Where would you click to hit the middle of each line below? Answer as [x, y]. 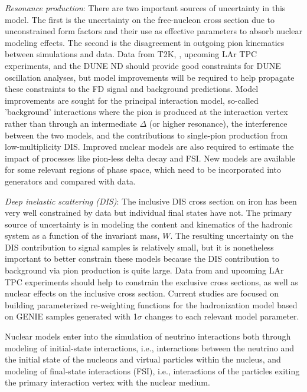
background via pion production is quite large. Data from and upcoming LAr [144, 270]
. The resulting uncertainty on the [232, 235]
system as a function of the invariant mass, [82, 235]
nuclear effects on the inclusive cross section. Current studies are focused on [142, 293]
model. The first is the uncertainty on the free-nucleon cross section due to [140, 19]
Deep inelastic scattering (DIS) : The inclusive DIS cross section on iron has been [151, 201]
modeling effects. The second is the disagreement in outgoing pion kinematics [145, 42]
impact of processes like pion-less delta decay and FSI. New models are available [150, 158]
